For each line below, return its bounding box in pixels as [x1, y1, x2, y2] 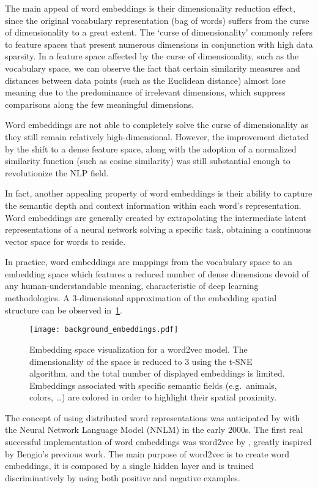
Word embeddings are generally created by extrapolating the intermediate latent [5, 211, 307, 223]
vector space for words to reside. [5, 235, 126, 247]
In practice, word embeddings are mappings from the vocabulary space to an [5, 255, 292, 268]
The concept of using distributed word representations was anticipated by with [5, 411, 300, 424]
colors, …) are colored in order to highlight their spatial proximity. [29, 391, 277, 404]
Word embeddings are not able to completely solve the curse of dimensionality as [5, 118, 308, 131]
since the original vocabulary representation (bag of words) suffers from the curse [5, 13, 309, 26]
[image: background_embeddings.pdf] [29, 325, 179, 334]
